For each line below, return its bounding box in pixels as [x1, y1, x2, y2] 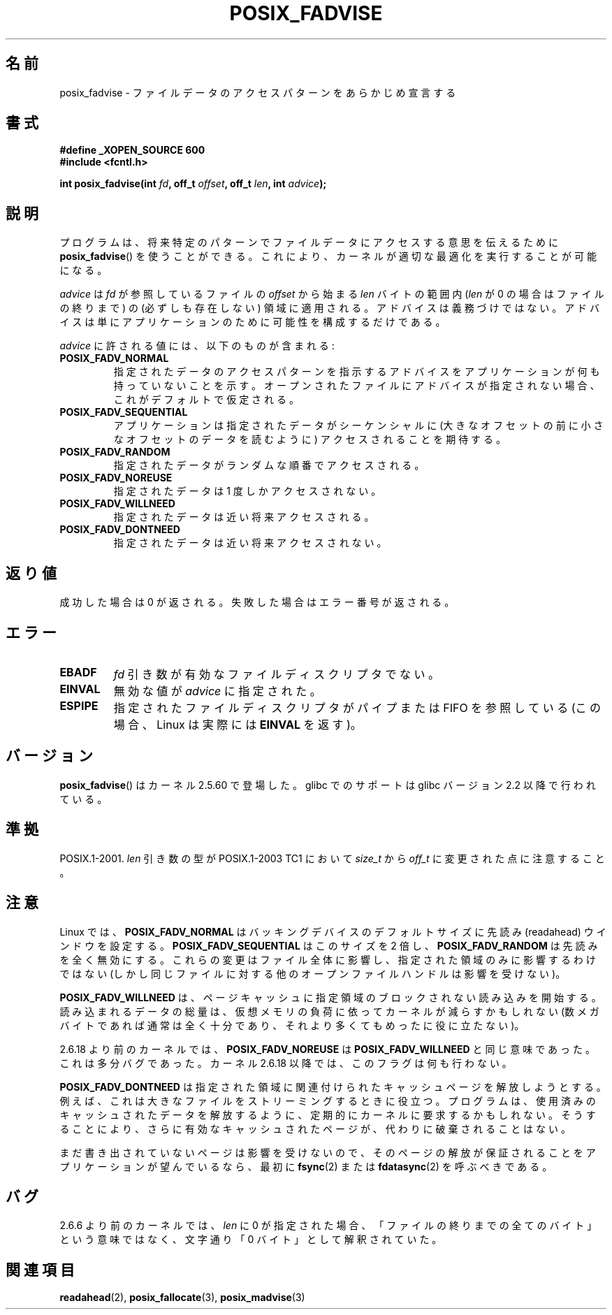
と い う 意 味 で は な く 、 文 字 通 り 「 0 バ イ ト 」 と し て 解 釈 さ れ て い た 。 [59, 1233, 442, 1246]
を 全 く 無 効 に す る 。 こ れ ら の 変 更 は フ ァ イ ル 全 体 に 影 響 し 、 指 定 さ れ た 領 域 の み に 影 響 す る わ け [59, 953, 596, 966]
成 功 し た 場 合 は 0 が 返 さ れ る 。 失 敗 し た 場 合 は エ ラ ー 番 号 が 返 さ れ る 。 [59, 596, 455, 609]
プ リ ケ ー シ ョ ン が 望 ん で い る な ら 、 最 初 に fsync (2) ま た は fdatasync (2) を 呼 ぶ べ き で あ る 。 [59, 1160, 553, 1172]
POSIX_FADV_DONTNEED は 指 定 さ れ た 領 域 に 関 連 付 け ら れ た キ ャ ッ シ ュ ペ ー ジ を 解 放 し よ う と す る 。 [59, 1080, 606, 1093]
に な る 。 [59, 264, 108, 277]
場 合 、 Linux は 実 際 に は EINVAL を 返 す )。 [113, 717, 362, 732]
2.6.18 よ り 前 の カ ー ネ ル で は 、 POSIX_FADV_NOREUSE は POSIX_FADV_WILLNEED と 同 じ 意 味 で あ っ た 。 [59, 1042, 595, 1055]
